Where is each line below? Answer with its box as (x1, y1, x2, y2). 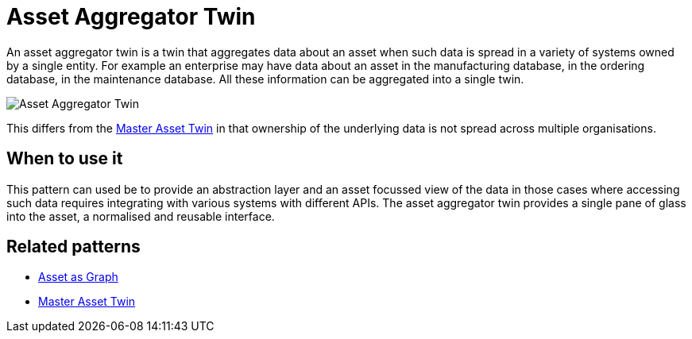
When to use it (6, 148, 123, 169)
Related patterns (6, 237, 141, 257)
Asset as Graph (38, 270, 118, 284)
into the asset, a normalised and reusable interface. (6, 209, 275, 223)
